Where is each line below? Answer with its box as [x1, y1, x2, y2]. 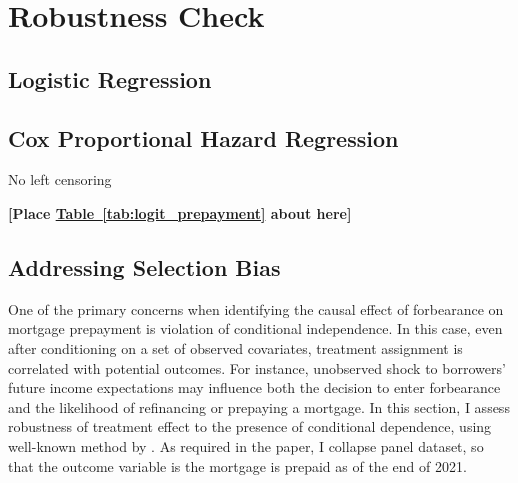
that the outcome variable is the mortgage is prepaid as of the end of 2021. [8, 455, 467, 476]
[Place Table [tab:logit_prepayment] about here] [8, 202, 352, 223]
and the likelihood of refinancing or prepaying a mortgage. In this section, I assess [8, 396, 510, 417]
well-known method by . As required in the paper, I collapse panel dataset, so [8, 435, 484, 456]
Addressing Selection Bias [8, 251, 281, 282]
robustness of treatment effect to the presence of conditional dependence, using [8, 416, 492, 437]
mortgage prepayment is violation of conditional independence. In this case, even [8, 318, 503, 339]
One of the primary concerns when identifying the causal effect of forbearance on [8, 298, 504, 319]
